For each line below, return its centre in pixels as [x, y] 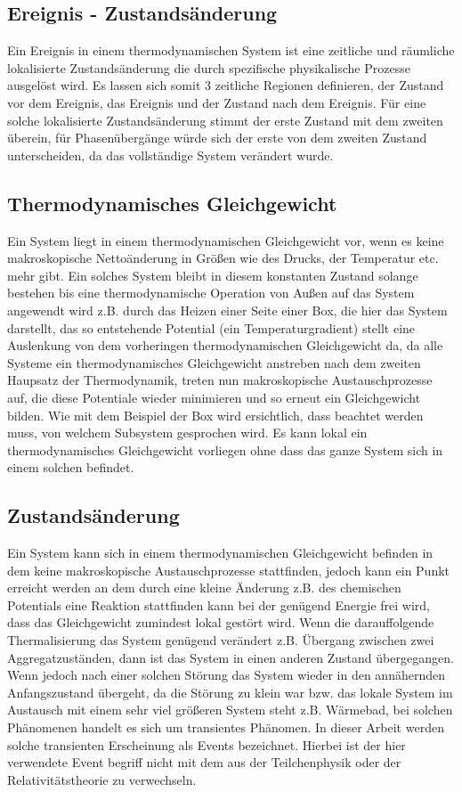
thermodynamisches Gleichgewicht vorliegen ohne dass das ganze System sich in [225, 449]
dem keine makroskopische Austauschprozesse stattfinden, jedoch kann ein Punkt [229, 570]
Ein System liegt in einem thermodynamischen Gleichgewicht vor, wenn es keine [226, 240]
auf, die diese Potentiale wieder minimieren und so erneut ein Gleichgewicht [214, 397]
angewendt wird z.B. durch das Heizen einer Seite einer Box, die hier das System [227, 310]
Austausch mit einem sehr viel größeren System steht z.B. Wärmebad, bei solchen [230, 710]
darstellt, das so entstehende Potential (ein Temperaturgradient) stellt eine [211, 327]
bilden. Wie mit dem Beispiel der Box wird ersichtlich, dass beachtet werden [215, 415]
